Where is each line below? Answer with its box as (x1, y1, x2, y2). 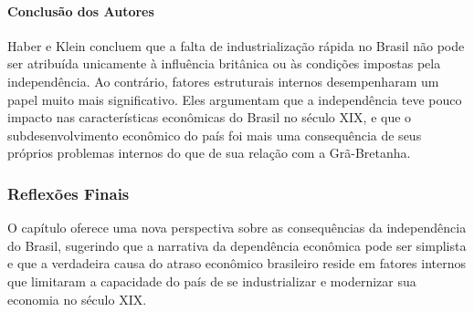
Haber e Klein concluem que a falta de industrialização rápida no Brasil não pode (7, 36, 465, 55)
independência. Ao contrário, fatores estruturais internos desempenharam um (7, 71, 439, 90)
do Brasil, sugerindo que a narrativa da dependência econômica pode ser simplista (7, 235, 467, 255)
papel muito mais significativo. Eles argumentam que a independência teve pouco (7, 89, 462, 109)
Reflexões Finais (7, 182, 130, 204)
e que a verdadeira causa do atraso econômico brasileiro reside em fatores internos (7, 254, 466, 273)
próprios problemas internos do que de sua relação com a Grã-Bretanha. (7, 143, 411, 162)
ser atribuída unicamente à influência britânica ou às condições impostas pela (7, 54, 441, 73)
